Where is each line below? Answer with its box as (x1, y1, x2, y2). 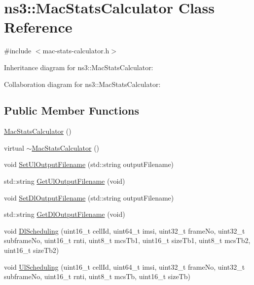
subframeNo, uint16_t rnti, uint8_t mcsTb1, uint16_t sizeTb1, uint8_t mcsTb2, (4, 235, 251, 245)
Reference (4, 17, 73, 37)
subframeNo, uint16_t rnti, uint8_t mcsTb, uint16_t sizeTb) (4, 271, 190, 282)
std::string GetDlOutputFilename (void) (4, 209, 125, 219)
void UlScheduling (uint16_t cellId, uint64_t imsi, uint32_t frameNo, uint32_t (4, 261, 245, 272)
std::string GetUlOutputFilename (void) (4, 176, 125, 186)
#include (4, 45, 32, 56)
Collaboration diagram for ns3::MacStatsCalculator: (4, 79, 161, 89)
